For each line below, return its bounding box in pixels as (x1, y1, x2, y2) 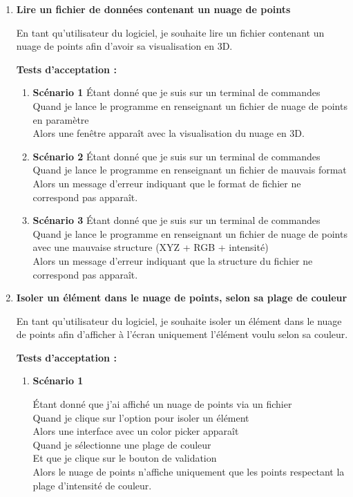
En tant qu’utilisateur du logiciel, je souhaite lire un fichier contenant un (16, 25, 325, 39)
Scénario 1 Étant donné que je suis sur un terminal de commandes (32, 85, 321, 100)
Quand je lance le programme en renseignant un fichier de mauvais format (32, 162, 347, 177)
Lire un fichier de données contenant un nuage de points (16, 2, 291, 16)
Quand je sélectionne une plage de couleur (32, 437, 211, 451)
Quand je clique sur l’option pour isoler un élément (32, 410, 249, 424)
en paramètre (32, 112, 89, 126)
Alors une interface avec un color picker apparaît (32, 424, 239, 438)
